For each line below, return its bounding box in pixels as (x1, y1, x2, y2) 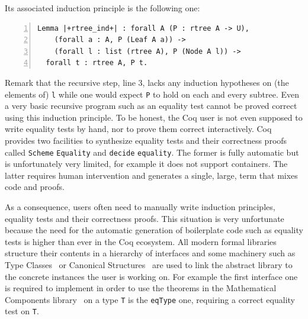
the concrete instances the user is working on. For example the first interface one (5, 270, 298, 282)
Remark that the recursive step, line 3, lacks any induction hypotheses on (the (5, 76, 289, 88)
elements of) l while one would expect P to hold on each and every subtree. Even (5, 88, 299, 100)
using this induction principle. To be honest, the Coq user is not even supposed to (5, 111, 303, 123)
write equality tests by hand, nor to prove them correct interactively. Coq (5, 123, 272, 135)
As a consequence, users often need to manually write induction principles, (5, 201, 275, 213)
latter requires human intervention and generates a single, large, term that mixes (5, 169, 298, 181)
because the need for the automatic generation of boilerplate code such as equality (5, 224, 303, 236)
